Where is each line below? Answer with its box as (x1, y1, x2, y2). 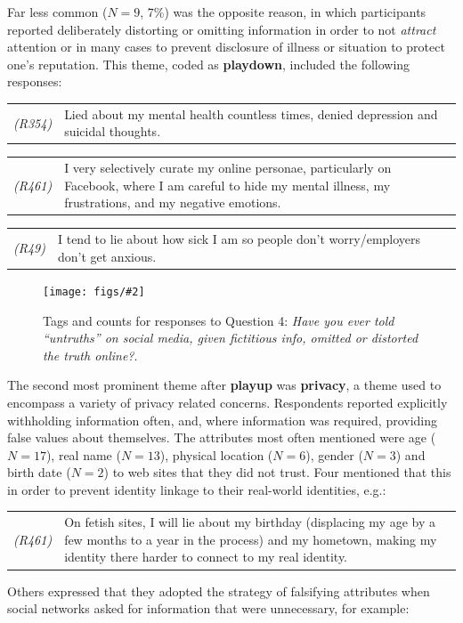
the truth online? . (43, 345, 138, 364)
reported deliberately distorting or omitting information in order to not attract (7, 20, 436, 38)
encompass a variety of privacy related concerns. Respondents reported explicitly (7, 392, 448, 411)
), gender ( (305, 445, 363, 464)
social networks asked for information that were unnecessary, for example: (7, 599, 410, 618)
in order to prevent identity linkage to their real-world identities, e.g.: (7, 480, 386, 498)
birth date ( (7, 463, 71, 481)
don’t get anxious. (57, 247, 157, 265)
